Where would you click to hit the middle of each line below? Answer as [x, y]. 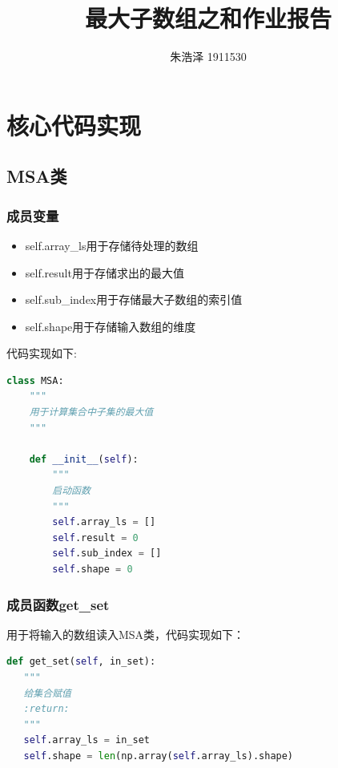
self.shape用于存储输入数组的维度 [111, 326]
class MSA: [35, 380]
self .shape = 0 [93, 569]
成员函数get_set [58, 604]
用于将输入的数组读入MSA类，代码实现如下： [126, 634]
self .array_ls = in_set [87, 740]
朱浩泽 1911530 [208, 57]
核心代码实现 [74, 125]
